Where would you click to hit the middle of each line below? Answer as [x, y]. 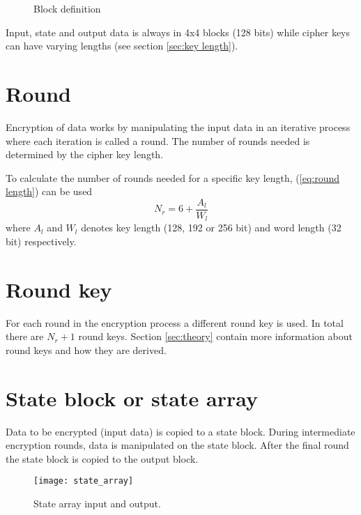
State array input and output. [97, 504]
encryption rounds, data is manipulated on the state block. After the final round [177, 445]
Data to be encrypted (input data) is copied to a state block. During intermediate [180, 431]
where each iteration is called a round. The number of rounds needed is [158, 140]
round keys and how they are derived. [86, 349]
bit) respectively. [41, 241]
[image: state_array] [84, 481]
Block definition [67, 8]
